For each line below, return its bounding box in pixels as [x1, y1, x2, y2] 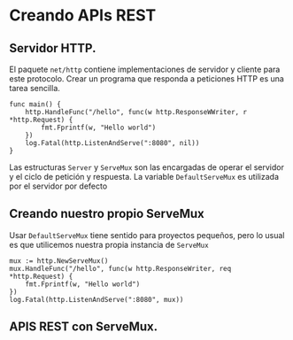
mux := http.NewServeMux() [9, 256, 109, 266]
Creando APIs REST [9, 5, 157, 26]
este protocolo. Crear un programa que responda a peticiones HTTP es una [9, 73, 285, 84]
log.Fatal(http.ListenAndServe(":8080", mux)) [9, 295, 184, 304]
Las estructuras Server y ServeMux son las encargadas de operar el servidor [9, 162, 285, 173]
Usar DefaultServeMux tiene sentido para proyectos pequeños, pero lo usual [9, 229, 285, 240]
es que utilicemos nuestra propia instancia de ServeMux [9, 239, 210, 250]
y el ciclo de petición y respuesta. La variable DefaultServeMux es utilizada [9, 172, 280, 182]
